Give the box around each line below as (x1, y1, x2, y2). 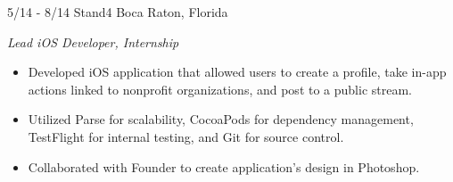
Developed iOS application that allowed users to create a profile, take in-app (28, 62, 447, 81)
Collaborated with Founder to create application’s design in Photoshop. (28, 157, 420, 176)
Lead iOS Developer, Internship (7, 32, 179, 51)
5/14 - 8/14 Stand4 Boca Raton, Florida (7, 3, 228, 21)
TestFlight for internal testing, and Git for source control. (28, 127, 344, 145)
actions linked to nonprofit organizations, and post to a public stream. (28, 79, 412, 98)
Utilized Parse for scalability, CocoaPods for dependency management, (28, 110, 414, 128)
